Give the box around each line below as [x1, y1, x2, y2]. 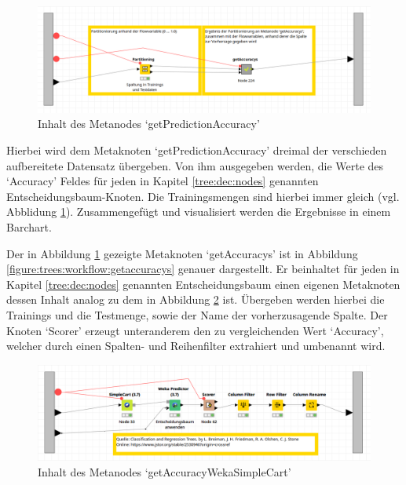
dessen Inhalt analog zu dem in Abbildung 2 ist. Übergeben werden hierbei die [6, 291, 385, 308]
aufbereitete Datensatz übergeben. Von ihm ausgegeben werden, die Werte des [6, 157, 384, 173]
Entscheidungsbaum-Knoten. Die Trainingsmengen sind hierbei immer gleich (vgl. [6, 188, 400, 204]
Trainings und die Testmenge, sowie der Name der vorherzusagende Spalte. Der [6, 306, 388, 323]
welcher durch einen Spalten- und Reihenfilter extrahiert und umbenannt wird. [6, 337, 386, 354]
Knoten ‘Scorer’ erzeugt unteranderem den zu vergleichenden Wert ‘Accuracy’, [6, 322, 384, 338]
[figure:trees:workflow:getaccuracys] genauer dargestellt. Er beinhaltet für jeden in [6, 261, 400, 277]
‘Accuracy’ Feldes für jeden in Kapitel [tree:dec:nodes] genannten [6, 173, 319, 189]
